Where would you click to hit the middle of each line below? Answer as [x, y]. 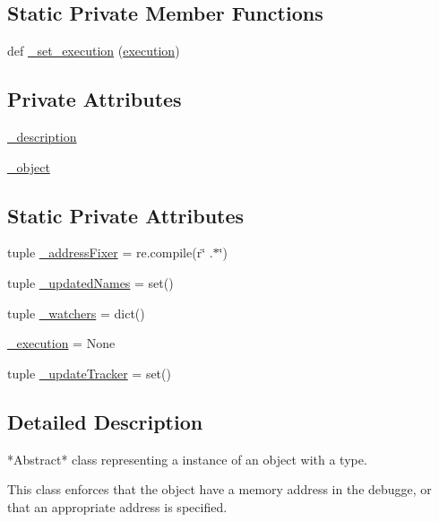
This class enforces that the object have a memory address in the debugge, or [219, 489]
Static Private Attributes [126, 215]
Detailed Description [105, 421]
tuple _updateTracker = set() [89, 373]
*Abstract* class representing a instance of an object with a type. [187, 459]
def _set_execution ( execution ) [94, 51]
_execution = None [61, 343]
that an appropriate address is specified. [117, 506]
